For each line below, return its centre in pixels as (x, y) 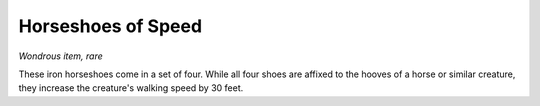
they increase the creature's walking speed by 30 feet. (131, 88)
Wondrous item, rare (61, 56)
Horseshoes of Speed (110, 26)
